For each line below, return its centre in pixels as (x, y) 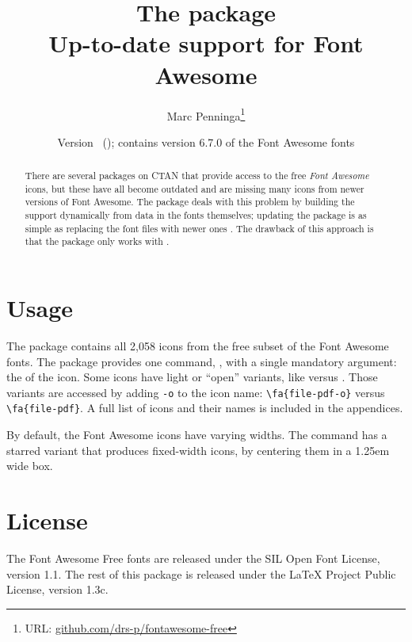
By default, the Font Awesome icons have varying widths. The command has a (197, 435)
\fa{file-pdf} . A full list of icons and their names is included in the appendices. (205, 408)
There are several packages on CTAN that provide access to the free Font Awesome (197, 176)
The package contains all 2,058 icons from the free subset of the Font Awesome (198, 346)
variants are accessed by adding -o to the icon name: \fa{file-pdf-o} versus (196, 392)
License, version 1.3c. (57, 589)
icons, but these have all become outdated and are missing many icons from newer (195, 188)
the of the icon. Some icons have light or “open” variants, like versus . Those (192, 377)
